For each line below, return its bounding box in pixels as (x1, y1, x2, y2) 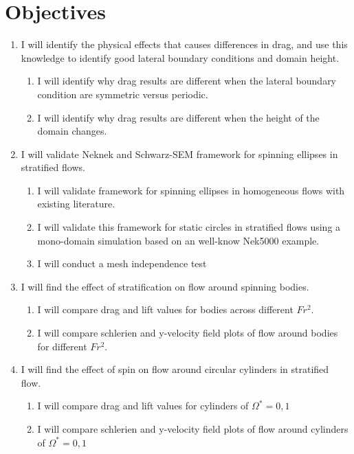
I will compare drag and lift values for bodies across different (37, 302, 294, 317)
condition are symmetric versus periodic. (37, 87, 208, 101)
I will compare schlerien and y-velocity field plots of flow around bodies (37, 326, 338, 340)
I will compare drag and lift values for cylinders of (37, 398, 249, 413)
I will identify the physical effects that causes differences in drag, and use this (21, 37, 348, 52)
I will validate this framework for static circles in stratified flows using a (37, 220, 341, 234)
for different (37, 339, 87, 353)
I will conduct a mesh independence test (37, 256, 207, 271)
